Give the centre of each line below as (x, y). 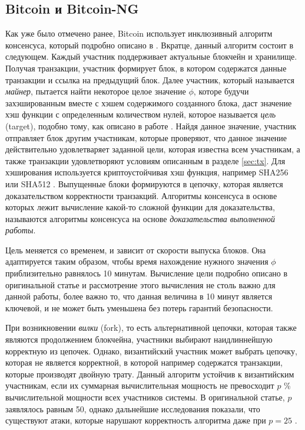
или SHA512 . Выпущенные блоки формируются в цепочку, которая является (144, 183)
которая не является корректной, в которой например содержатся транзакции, (144, 362)
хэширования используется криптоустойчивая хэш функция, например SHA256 (147, 172)
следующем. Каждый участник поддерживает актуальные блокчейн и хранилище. (151, 56)
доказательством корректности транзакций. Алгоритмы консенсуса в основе (141, 195)
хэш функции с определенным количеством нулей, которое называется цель (141, 114)
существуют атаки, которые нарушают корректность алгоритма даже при (136, 420)
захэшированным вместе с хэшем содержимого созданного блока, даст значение (149, 102)
